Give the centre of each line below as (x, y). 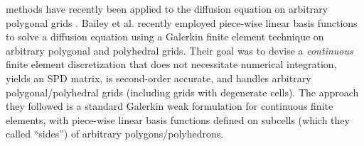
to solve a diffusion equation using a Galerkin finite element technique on (165, 36)
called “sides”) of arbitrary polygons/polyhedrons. (115, 134)
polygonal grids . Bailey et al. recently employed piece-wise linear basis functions (182, 22)
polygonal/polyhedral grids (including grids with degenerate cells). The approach (182, 92)
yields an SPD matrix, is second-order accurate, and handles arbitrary (159, 78)
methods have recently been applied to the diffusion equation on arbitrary (167, 9)
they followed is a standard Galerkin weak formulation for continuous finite (170, 106)
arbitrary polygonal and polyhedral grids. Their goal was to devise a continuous (180, 50)
